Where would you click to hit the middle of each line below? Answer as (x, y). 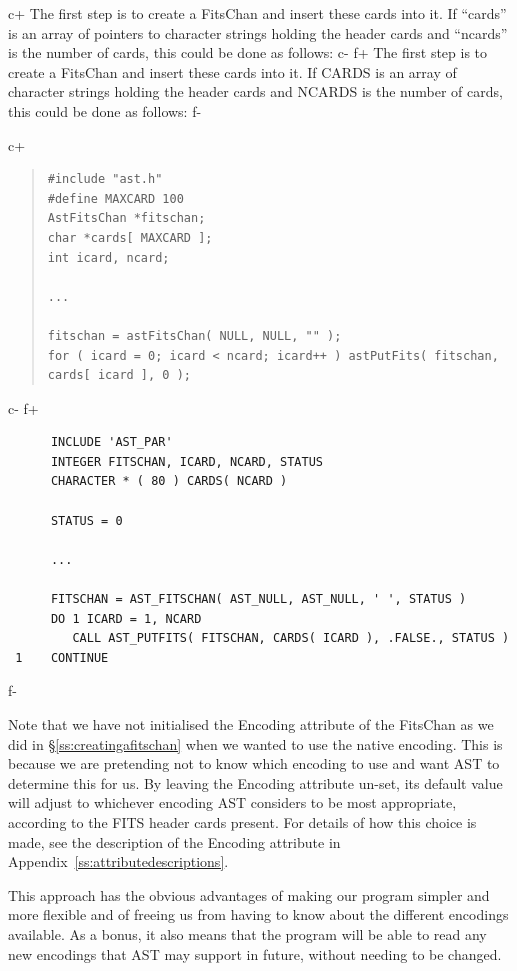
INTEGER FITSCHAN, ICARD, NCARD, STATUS (186, 461)
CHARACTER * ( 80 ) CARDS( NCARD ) (169, 481)
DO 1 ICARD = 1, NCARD (126, 618)
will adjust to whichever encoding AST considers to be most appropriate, (232, 802)
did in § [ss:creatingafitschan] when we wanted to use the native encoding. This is (255, 743)
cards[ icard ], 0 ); (119, 375)
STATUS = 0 (86, 520)
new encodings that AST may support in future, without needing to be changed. (255, 953)
